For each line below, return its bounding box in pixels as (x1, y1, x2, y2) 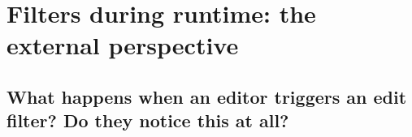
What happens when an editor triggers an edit (7, 83, 407, 109)
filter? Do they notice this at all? (7, 108, 289, 133)
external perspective (7, 28, 239, 62)
